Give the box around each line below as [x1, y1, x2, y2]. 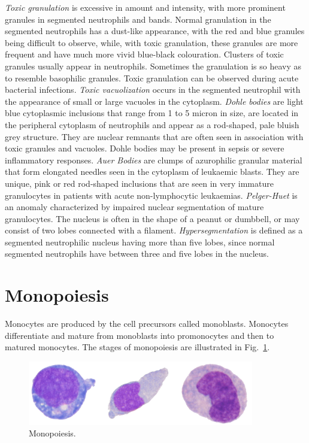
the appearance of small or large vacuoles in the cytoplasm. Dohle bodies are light [5, 95, 304, 107]
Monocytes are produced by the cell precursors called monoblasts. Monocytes [5, 317, 289, 330]
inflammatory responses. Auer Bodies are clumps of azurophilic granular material [5, 153, 302, 166]
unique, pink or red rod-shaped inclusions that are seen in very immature [5, 177, 274, 189]
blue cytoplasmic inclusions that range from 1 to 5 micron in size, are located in [5, 107, 299, 119]
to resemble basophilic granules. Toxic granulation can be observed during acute [5, 71, 299, 84]
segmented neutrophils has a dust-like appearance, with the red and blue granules [5, 25, 305, 37]
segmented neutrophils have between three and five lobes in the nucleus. [5, 247, 269, 260]
